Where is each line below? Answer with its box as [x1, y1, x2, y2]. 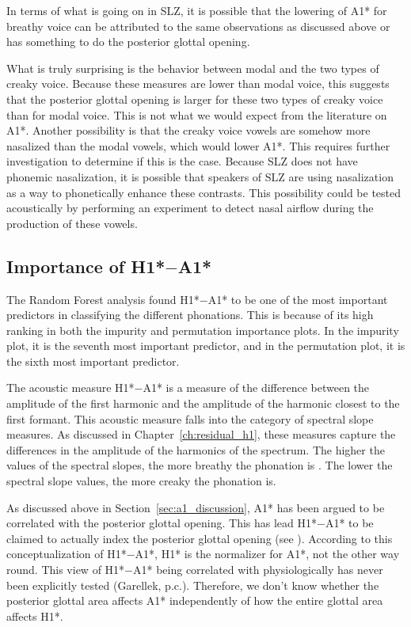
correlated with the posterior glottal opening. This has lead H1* [6, 515, 318, 531]
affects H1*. [6, 607, 63, 624]
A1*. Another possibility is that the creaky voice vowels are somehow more [6, 122, 371, 139]
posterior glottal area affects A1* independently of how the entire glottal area [6, 592, 383, 609]
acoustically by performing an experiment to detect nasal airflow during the [6, 199, 374, 216]
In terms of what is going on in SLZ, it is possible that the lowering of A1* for [6, 2, 387, 18]
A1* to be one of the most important [207, 291, 388, 307]
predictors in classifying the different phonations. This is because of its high [6, 306, 374, 323]
